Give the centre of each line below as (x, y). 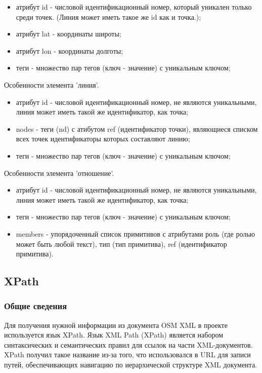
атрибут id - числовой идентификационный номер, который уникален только (134, 7)
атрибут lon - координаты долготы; (70, 50)
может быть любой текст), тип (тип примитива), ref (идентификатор (121, 244)
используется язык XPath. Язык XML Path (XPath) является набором (114, 335)
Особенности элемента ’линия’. (52, 84)
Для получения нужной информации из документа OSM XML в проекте (116, 325)
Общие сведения (36, 306)
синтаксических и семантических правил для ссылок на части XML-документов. (128, 344)
